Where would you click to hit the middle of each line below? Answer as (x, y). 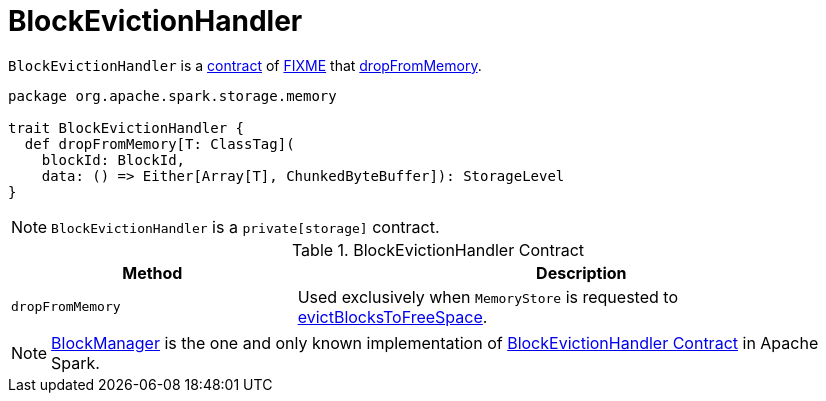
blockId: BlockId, (113, 159)
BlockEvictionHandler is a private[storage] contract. (245, 226)
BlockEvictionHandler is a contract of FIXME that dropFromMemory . (245, 65)
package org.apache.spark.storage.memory (172, 95)
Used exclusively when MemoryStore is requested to (487, 296)
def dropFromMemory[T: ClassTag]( (159, 143)
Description (581, 272)
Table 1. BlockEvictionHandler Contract (438, 249)
